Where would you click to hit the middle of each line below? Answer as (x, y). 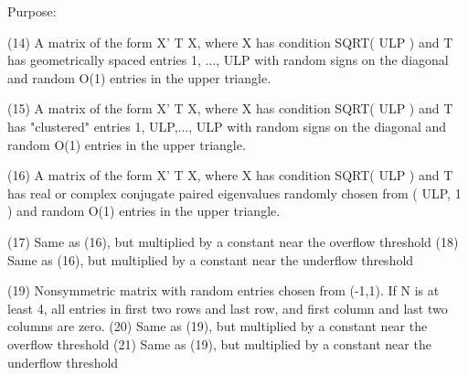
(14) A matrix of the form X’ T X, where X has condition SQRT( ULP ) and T (230, 42)
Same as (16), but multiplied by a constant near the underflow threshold (211, 259)
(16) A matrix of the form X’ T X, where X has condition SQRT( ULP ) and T (230, 175)
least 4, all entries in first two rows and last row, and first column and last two (228, 308)
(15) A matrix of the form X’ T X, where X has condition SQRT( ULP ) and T (230, 108)
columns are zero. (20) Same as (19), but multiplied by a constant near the (218, 326)
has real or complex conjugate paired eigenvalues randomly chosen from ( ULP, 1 (234, 193)
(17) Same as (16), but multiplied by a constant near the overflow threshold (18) (233, 241)
